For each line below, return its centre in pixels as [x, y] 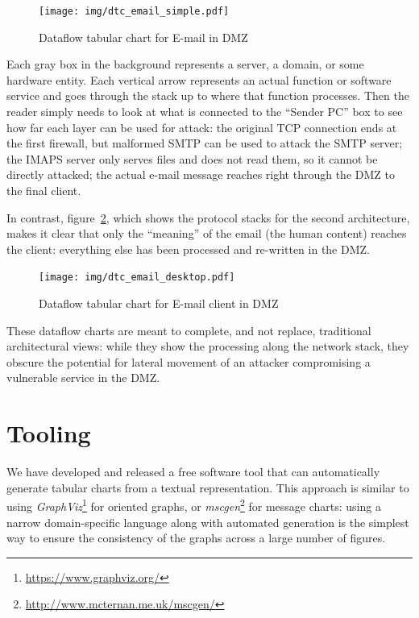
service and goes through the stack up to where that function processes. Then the [208, 95]
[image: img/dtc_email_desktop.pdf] [137, 278]
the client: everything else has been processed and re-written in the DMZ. [188, 249]
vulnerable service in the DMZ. [83, 377]
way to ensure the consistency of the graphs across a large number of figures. [196, 538]
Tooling [49, 433]
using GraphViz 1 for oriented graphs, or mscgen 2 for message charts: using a [194, 505]
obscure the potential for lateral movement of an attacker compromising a [189, 361]
